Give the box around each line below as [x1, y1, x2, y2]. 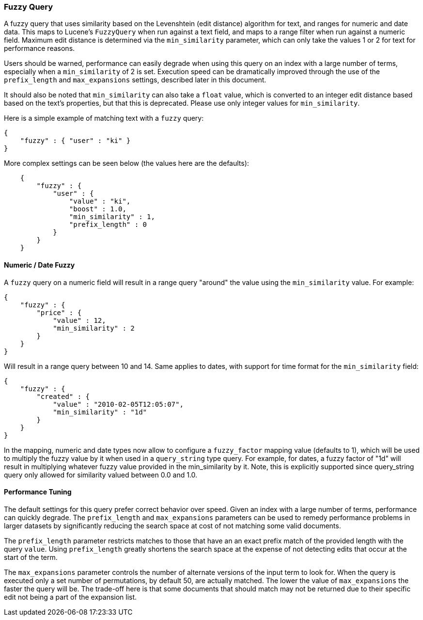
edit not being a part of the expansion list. [4, 592, 137, 601]
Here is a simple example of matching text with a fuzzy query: [4, 114, 204, 123]
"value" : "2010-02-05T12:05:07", [53, 400, 184, 408]
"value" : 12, [53, 316, 106, 324]
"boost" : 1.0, [69, 205, 126, 213]
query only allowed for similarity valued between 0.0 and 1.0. [4, 470, 198, 479]
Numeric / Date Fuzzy [4, 260, 75, 269]
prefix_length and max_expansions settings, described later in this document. [4, 76, 266, 84]
